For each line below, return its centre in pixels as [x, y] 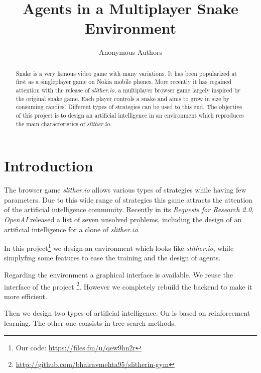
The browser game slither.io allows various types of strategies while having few [125, 190]
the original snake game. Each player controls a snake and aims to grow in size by [123, 98]
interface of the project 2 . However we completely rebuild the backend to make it [128, 286]
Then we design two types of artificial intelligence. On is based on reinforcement [127, 313]
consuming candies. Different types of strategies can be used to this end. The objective [129, 107]
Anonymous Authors [130, 52]
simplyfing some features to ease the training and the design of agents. [112, 258]
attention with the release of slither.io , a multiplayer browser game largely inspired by [128, 90]
